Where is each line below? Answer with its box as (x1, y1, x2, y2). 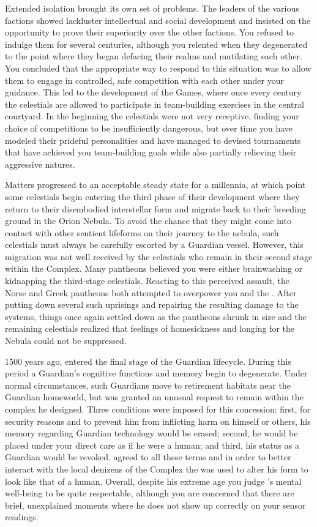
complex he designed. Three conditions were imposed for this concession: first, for (5, 403, 310, 415)
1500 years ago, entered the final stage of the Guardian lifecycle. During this (5, 354, 291, 367)
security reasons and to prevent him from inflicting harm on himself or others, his (5, 414, 311, 427)
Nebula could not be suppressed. (5, 334, 127, 347)
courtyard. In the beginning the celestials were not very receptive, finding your (5, 110, 299, 122)
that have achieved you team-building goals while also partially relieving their (5, 146, 297, 159)
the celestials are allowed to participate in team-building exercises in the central (5, 97, 304, 110)
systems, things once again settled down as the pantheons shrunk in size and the (5, 310, 307, 323)
